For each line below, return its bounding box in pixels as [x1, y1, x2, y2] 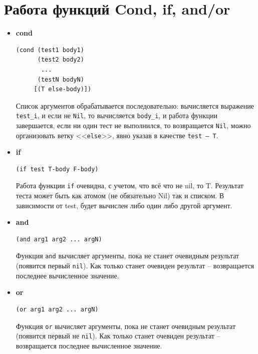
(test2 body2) [37, 56, 84, 64]
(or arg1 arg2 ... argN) [16, 305, 99, 313]
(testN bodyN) [37, 76, 84, 83]
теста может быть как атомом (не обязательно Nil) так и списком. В [16, 190, 224, 201]
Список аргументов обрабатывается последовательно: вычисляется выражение [16, 100, 254, 111]
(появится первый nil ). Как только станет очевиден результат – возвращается [16, 260, 254, 271]
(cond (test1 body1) [16, 46, 84, 54]
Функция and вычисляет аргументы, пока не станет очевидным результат [16, 250, 239, 261]
